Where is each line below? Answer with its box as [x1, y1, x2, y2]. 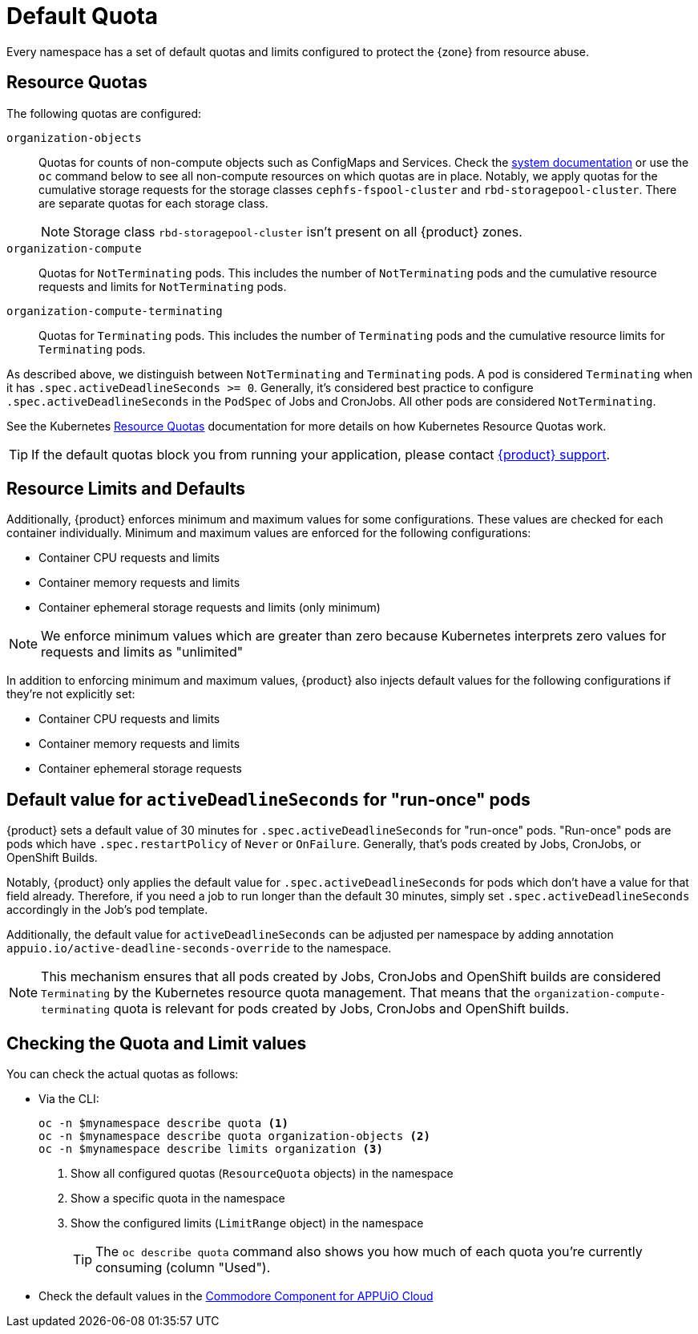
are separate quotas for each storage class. [38, 196, 268, 210]
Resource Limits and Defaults [6, 479, 245, 499]
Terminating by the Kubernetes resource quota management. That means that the [41, 984, 531, 1001]
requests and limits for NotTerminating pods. [38, 279, 287, 293]
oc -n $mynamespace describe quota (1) [38, 1117, 288, 1130]
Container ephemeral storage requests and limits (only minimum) [38, 600, 381, 615]
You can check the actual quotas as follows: [6, 1067, 239, 1081]
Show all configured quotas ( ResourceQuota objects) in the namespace [71, 1166, 454, 1181]
